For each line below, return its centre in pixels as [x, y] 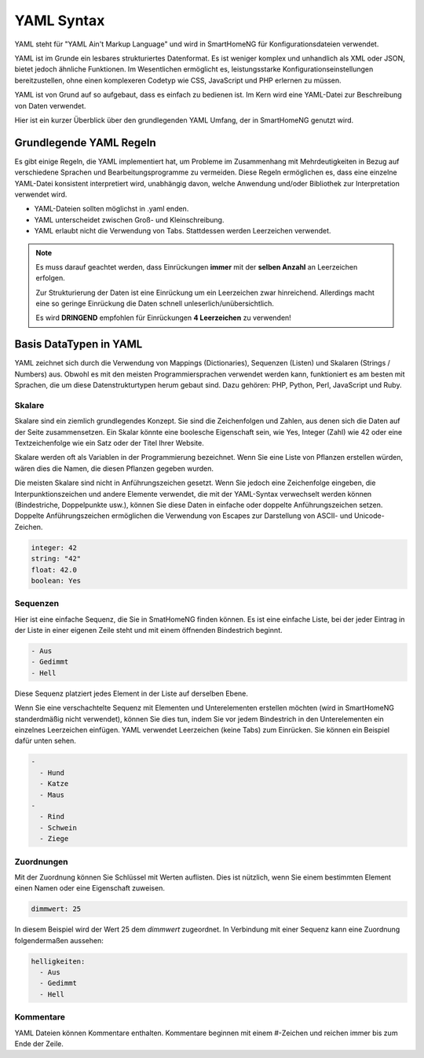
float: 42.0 [54, 569]
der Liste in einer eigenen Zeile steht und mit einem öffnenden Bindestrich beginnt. [148, 630]
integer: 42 [54, 547]
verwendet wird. [41, 194]
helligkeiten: [58, 961]
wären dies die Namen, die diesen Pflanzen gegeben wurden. [114, 468]
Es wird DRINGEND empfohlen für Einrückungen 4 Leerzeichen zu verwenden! [164, 318]
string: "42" [56, 559]
